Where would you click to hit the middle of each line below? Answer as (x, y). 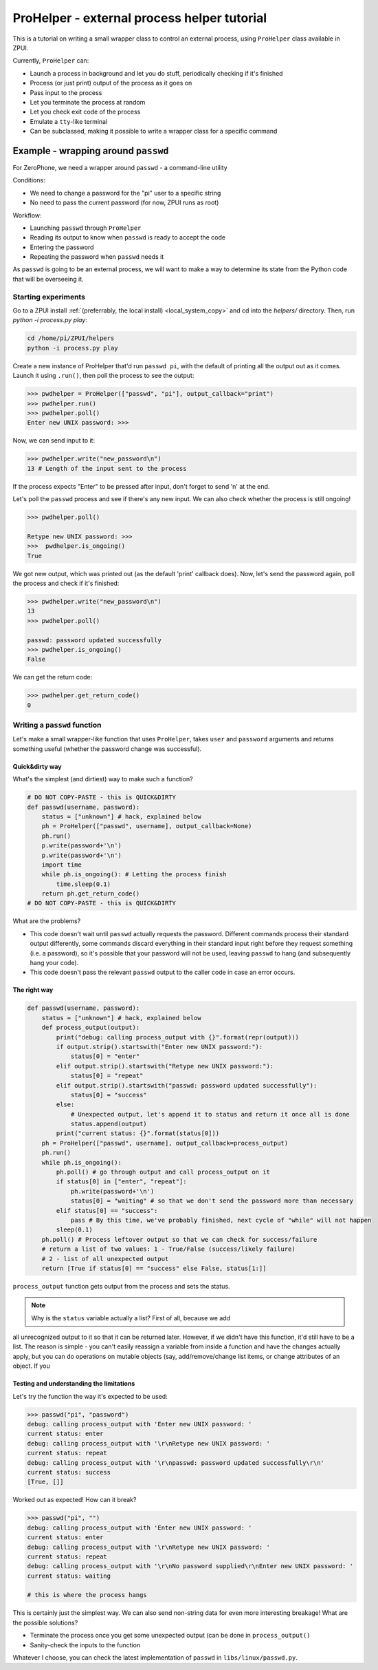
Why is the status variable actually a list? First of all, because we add (131, 1318)
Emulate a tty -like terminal (69, 121)
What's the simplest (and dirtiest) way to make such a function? (103, 779)
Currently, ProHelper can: (51, 61)
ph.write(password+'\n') (112, 1191)
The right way (33, 990)
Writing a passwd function (57, 725)
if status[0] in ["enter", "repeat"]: (121, 1182)
